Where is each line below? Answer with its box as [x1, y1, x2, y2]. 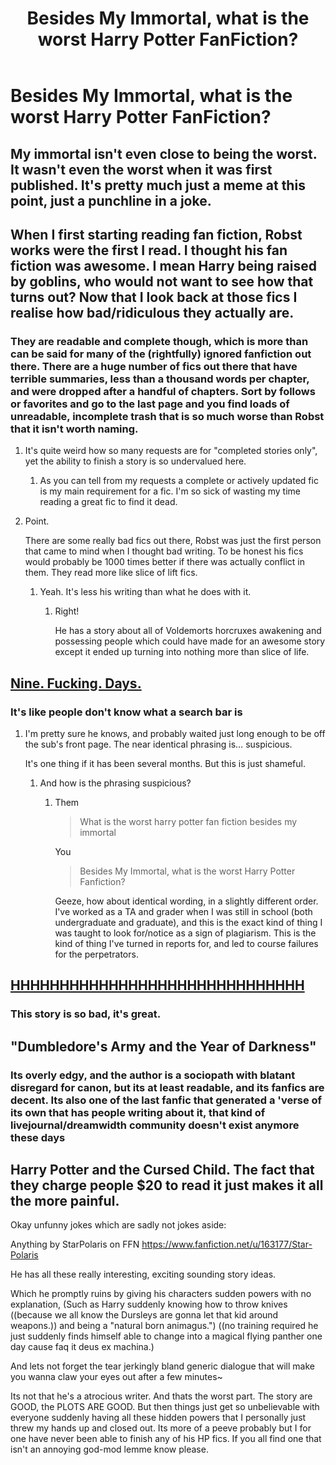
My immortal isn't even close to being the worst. [10, 145, 318, 162]
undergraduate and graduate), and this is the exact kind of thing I [54, 916, 323, 928]
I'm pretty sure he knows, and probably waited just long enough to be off [24, 727, 326, 739]
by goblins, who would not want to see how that [10, 273, 314, 290]
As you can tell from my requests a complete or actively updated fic [39, 475, 319, 487]
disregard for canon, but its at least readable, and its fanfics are [10, 1080, 325, 1094]
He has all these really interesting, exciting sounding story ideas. [10, 1268, 277, 1281]
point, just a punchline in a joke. [10, 192, 212, 209]
